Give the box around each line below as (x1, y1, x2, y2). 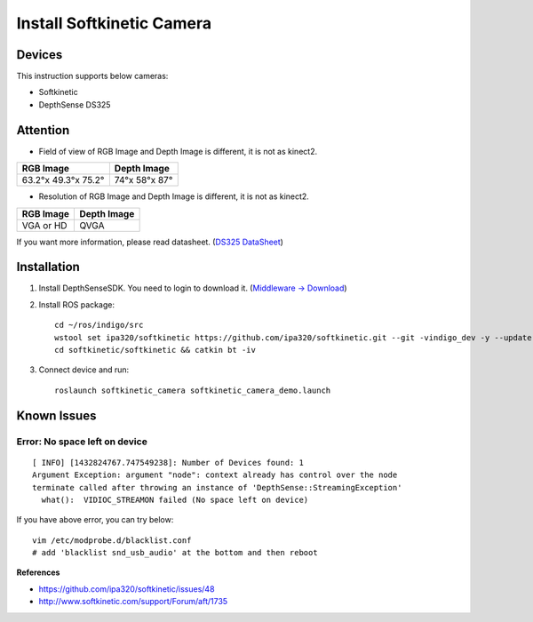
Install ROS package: (38, 299, 115, 310)
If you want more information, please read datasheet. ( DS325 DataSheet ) (16, 236, 284, 247)
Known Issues (16, 408, 97, 423)
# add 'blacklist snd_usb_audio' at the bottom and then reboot (32, 547, 319, 558)
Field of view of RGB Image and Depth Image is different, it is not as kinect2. (38, 146, 318, 156)
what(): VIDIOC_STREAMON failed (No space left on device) (41, 494, 309, 505)
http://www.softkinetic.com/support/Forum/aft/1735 (38, 596, 228, 607)
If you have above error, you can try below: (16, 514, 174, 525)
